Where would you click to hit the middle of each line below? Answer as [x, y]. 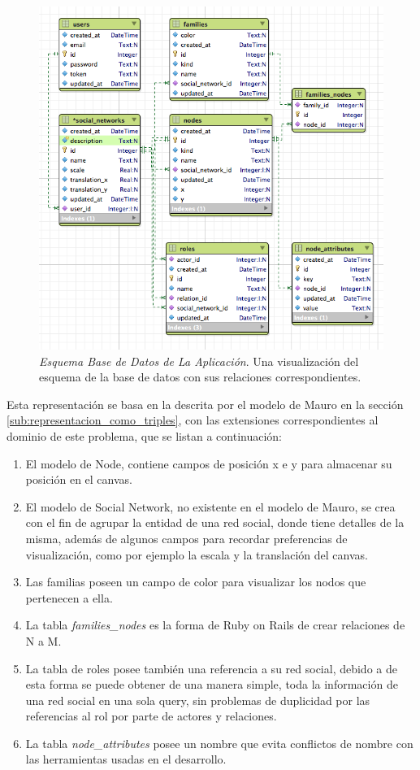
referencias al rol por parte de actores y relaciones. [151, 716]
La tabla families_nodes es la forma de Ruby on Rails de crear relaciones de [215, 625]
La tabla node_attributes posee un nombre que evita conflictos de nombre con [219, 743]
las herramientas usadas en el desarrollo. [126, 759]
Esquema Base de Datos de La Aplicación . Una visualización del [199, 361]
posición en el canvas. [79, 479]
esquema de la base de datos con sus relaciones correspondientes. [200, 377]
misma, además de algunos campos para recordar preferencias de [186, 538]
